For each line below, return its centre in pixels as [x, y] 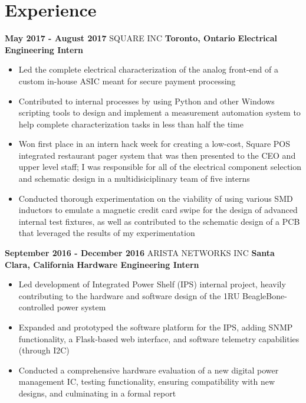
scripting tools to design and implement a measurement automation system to [159, 112]
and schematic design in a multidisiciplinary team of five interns [134, 178]
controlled [37, 307]
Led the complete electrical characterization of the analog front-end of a [148, 69]
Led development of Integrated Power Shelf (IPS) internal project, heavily [152, 284]
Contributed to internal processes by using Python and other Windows [147, 101]
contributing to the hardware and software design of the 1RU [129, 295]
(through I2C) [44, 350]
